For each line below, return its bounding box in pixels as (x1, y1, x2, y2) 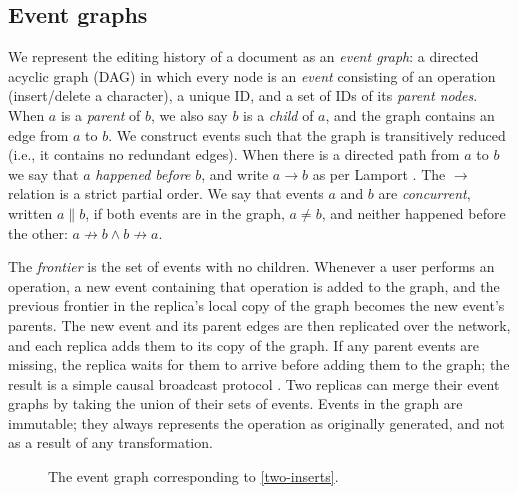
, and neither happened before (321, 202, 506, 223)
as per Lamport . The (312, 163, 446, 184)
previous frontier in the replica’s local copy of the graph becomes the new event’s (8, 295, 505, 316)
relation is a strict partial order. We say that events (8, 183, 324, 204)
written (8, 202, 53, 223)
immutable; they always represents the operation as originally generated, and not (8, 412, 505, 433)
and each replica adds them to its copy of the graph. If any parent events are (8, 334, 479, 355)
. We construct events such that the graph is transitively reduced (108, 124, 506, 145)
